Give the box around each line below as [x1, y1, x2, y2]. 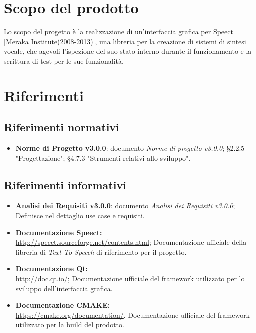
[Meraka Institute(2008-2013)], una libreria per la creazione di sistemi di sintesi [4, 36, 246, 46]
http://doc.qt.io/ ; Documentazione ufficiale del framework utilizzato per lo [15, 273, 245, 284]
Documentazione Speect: [15, 227, 102, 237]
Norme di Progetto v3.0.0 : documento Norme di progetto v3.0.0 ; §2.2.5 [15, 143, 245, 153]
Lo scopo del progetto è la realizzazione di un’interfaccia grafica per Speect [4, 26, 233, 37]
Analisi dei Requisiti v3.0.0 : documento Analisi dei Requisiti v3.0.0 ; [15, 200, 235, 211]
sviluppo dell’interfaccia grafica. [15, 283, 113, 293]
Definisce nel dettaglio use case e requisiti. [15, 210, 145, 221]
